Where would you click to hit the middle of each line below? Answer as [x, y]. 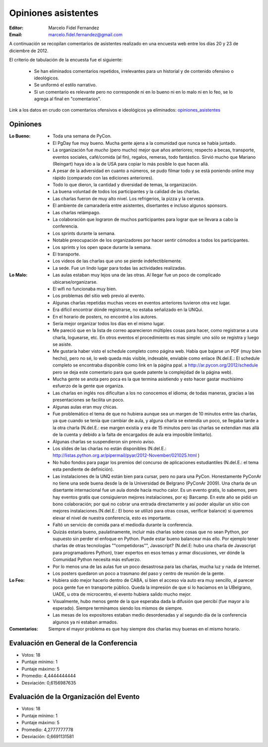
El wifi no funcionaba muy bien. [85, 289]
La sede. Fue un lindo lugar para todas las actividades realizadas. [119, 268]
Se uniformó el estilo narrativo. [65, 85]
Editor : [16, 28]
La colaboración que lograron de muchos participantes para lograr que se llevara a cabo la [145, 219]
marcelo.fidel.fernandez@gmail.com [85, 34]
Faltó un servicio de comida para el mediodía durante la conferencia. [123, 525]
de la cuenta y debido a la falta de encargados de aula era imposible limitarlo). [133, 435]
